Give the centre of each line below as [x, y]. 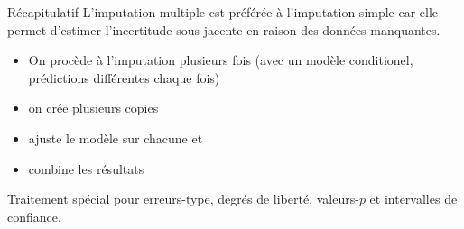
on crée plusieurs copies [93, 108]
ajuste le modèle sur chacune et [116, 137]
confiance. [34, 216]
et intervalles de [413, 199]
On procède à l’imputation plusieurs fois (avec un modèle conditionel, [221, 60]
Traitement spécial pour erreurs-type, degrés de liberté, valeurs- [183, 199]
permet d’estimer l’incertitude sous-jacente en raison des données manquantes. [224, 29]
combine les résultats [86, 168]
